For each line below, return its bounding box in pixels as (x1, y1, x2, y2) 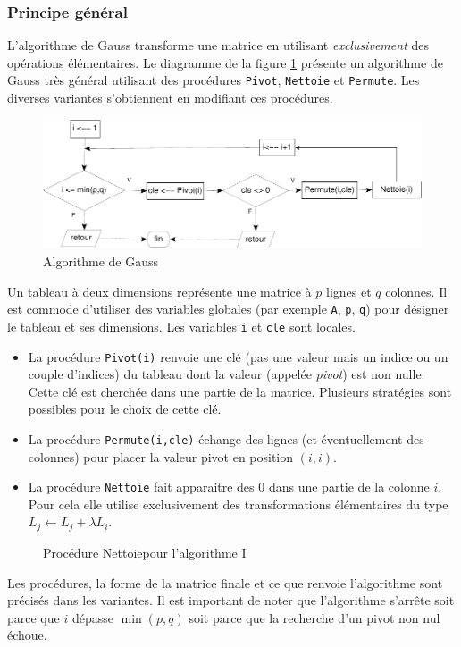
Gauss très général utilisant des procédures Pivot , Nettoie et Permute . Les (7, 71, 420, 89)
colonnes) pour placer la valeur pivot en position (28, 447, 294, 466)
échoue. (7, 626, 47, 644)
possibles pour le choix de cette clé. (28, 399, 222, 418)
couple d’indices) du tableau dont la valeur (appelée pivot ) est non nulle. (28, 365, 425, 383)
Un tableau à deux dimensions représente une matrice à (7, 281, 312, 300)
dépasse (71, 608, 113, 626)
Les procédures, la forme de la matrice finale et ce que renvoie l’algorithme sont (7, 573, 443, 592)
